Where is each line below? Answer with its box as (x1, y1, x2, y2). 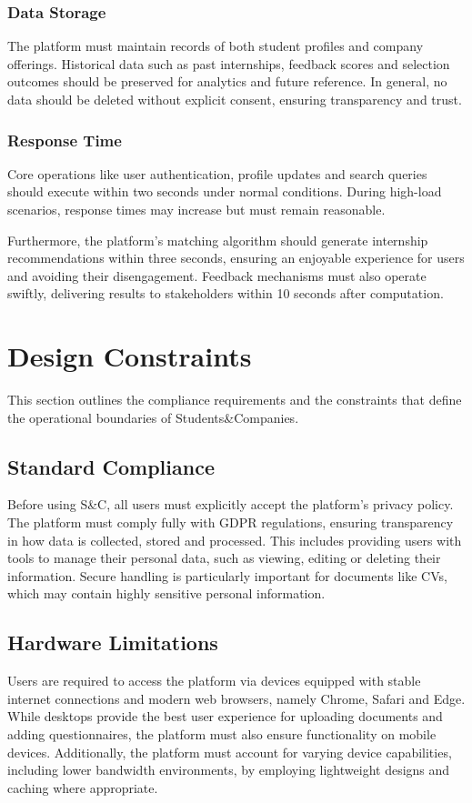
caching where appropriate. (7, 778, 158, 797)
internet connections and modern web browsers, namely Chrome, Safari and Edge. (7, 688, 466, 708)
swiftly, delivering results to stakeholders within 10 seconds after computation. (7, 284, 444, 303)
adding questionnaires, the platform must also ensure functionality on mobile (7, 725, 437, 744)
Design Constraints (7, 337, 252, 375)
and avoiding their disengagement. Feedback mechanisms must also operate (7, 266, 427, 285)
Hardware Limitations (7, 628, 218, 657)
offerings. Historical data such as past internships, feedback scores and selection (7, 54, 450, 73)
